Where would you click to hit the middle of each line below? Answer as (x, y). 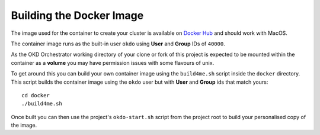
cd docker (36, 95)
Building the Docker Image (77, 15)
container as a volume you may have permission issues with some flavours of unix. (113, 62)
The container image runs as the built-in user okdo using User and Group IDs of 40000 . (118, 44)
